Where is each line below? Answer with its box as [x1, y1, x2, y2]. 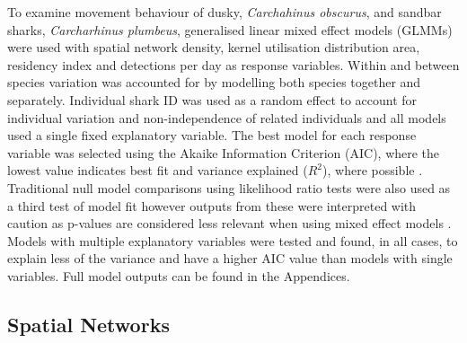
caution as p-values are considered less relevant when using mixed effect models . [7, 214, 452, 233]
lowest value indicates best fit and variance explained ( [7, 161, 308, 180]
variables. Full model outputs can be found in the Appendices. [7, 266, 350, 285]
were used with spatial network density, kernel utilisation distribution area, [7, 38, 420, 57]
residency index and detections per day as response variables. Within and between [7, 55, 460, 74]
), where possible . [322, 161, 423, 180]
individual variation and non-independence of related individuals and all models [7, 108, 446, 127]
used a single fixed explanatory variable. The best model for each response [7, 126, 417, 145]
